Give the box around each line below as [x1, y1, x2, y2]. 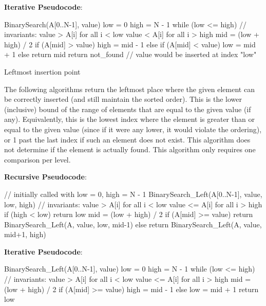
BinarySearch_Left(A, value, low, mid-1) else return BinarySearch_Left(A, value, [4, 219, 262, 229]
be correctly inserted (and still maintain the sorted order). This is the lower [4, 94, 242, 104]
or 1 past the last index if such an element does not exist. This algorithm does [4, 134, 251, 145]
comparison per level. [4, 154, 71, 165]
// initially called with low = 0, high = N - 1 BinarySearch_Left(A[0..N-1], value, [4, 188, 262, 199]
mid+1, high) [4, 229, 46, 240]
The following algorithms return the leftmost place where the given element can [4, 83, 255, 94]
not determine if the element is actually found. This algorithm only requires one [4, 144, 256, 155]
